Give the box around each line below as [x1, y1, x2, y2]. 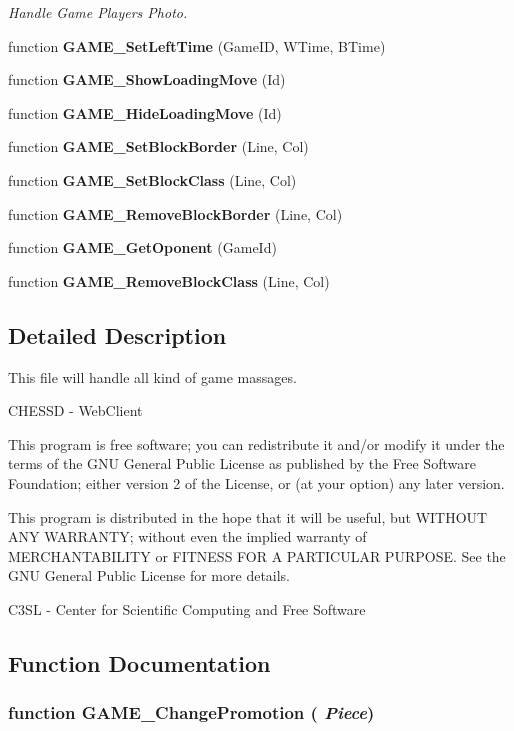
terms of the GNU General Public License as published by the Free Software [8, 453, 476, 474]
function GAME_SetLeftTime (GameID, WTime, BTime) [8, 35, 386, 56]
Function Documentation [8, 647, 271, 678]
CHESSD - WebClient [8, 400, 143, 421]
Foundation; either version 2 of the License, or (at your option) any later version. [8, 472, 505, 493]
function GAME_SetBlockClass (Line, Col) [8, 169, 297, 190]
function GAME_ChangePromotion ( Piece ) [8, 700, 375, 725]
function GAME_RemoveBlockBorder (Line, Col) [8, 203, 343, 224]
